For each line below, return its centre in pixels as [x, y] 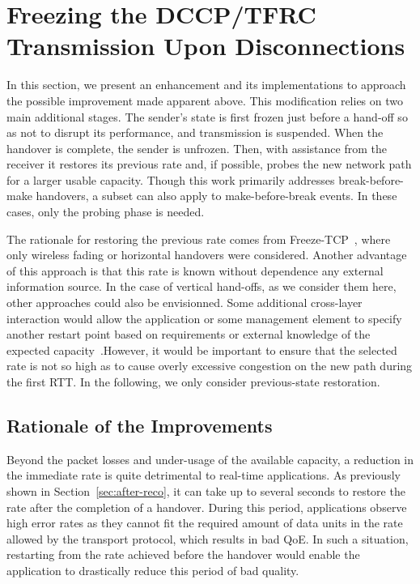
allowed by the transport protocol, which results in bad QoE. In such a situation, [208, 538]
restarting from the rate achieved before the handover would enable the [183, 554]
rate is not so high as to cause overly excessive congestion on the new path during [210, 366]
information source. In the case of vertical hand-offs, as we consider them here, [202, 286]
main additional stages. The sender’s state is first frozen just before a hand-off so [207, 116]
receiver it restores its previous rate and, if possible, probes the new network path [209, 164]
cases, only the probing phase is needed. [106, 212]
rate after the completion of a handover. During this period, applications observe [207, 507]
